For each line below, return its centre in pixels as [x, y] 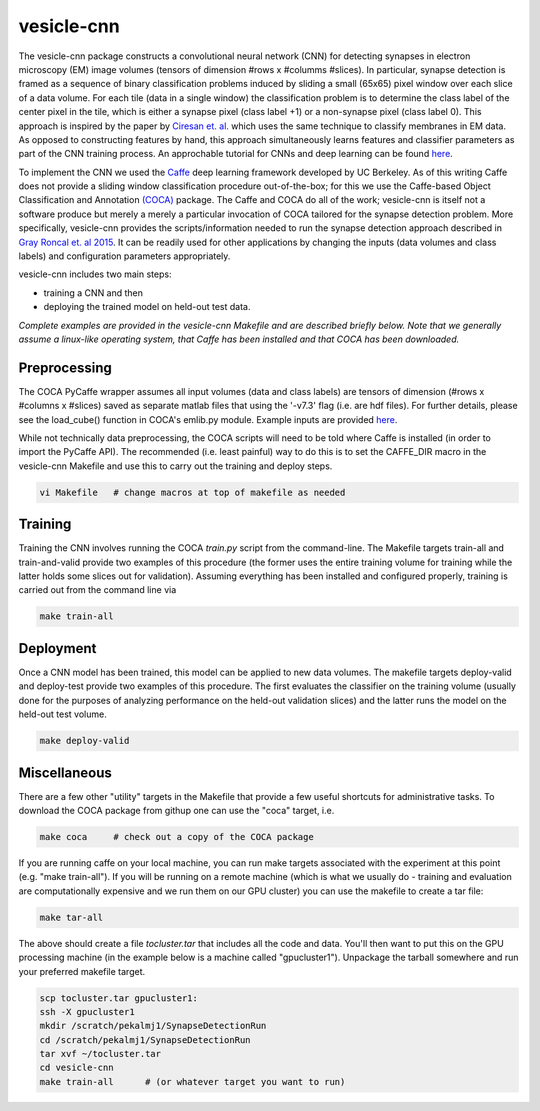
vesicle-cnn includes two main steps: [95, 274]
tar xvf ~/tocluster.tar [100, 1054]
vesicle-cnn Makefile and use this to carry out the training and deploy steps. [175, 466]
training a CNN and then [93, 292]
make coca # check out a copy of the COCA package [176, 836]
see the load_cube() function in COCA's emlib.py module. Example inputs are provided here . [208, 419]
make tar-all [71, 917]
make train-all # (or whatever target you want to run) [192, 1081]
